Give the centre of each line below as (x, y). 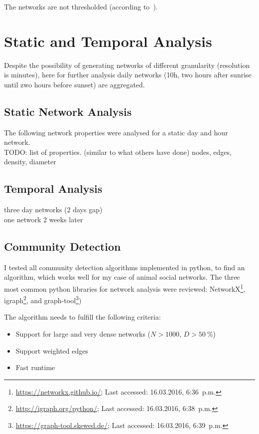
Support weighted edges (52, 350)
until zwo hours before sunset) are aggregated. (74, 84)
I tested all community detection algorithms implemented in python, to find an (125, 267)
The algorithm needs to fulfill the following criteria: (82, 317)
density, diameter (30, 162)
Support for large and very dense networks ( (83, 333)
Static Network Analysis (68, 111)
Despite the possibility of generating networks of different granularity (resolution (127, 65)
